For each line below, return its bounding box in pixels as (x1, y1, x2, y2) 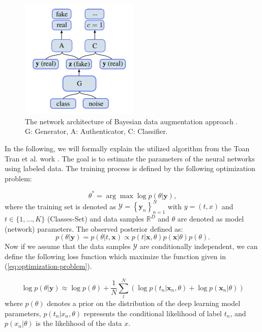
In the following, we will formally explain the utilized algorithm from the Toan (5, 143, 250, 153)
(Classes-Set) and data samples (47, 213, 144, 224)
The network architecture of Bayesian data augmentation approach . (25, 116, 238, 126)
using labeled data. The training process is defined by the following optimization (5, 163, 255, 174)
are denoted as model (177, 213, 244, 224)
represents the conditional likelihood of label (83, 308, 222, 318)
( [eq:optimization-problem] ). (5, 261, 92, 271)
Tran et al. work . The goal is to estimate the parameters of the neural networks (5, 153, 255, 163)
